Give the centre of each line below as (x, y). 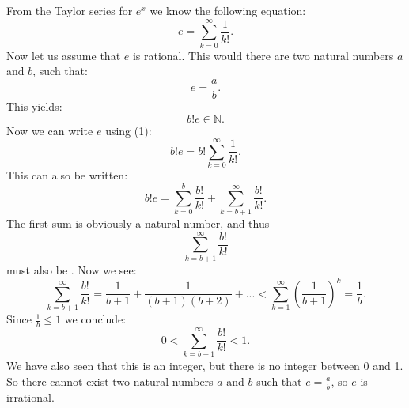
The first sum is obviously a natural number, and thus (138, 223)
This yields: (34, 106)
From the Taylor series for (70, 10)
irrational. (30, 397)
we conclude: (95, 319)
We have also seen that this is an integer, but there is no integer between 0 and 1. (205, 366)
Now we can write (50, 130)
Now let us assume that (64, 55)
